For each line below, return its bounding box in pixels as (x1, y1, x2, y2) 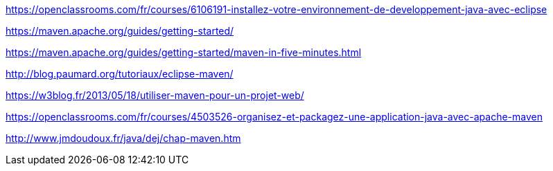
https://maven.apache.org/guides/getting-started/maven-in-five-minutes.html (6, 46, 362, 58)
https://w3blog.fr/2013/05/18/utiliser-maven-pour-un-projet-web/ (6, 89, 304, 101)
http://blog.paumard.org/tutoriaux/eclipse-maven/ (6, 68, 234, 80)
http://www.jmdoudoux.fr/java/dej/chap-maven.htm (6, 132, 241, 144)
